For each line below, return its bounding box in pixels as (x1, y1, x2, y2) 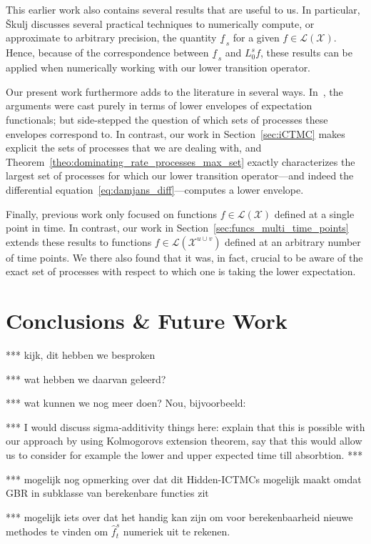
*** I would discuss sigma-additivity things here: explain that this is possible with (6, 419, 365, 434)
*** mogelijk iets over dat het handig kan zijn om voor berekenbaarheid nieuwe (6, 509, 353, 524)
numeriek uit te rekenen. (123, 524, 230, 539)
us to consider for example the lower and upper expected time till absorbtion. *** (6, 447, 363, 463)
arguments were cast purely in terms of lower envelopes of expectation (6, 98, 312, 113)
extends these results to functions (6, 234, 152, 249)
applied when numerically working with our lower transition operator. (6, 60, 311, 75)
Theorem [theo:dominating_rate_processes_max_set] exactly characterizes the (6, 154, 355, 169)
